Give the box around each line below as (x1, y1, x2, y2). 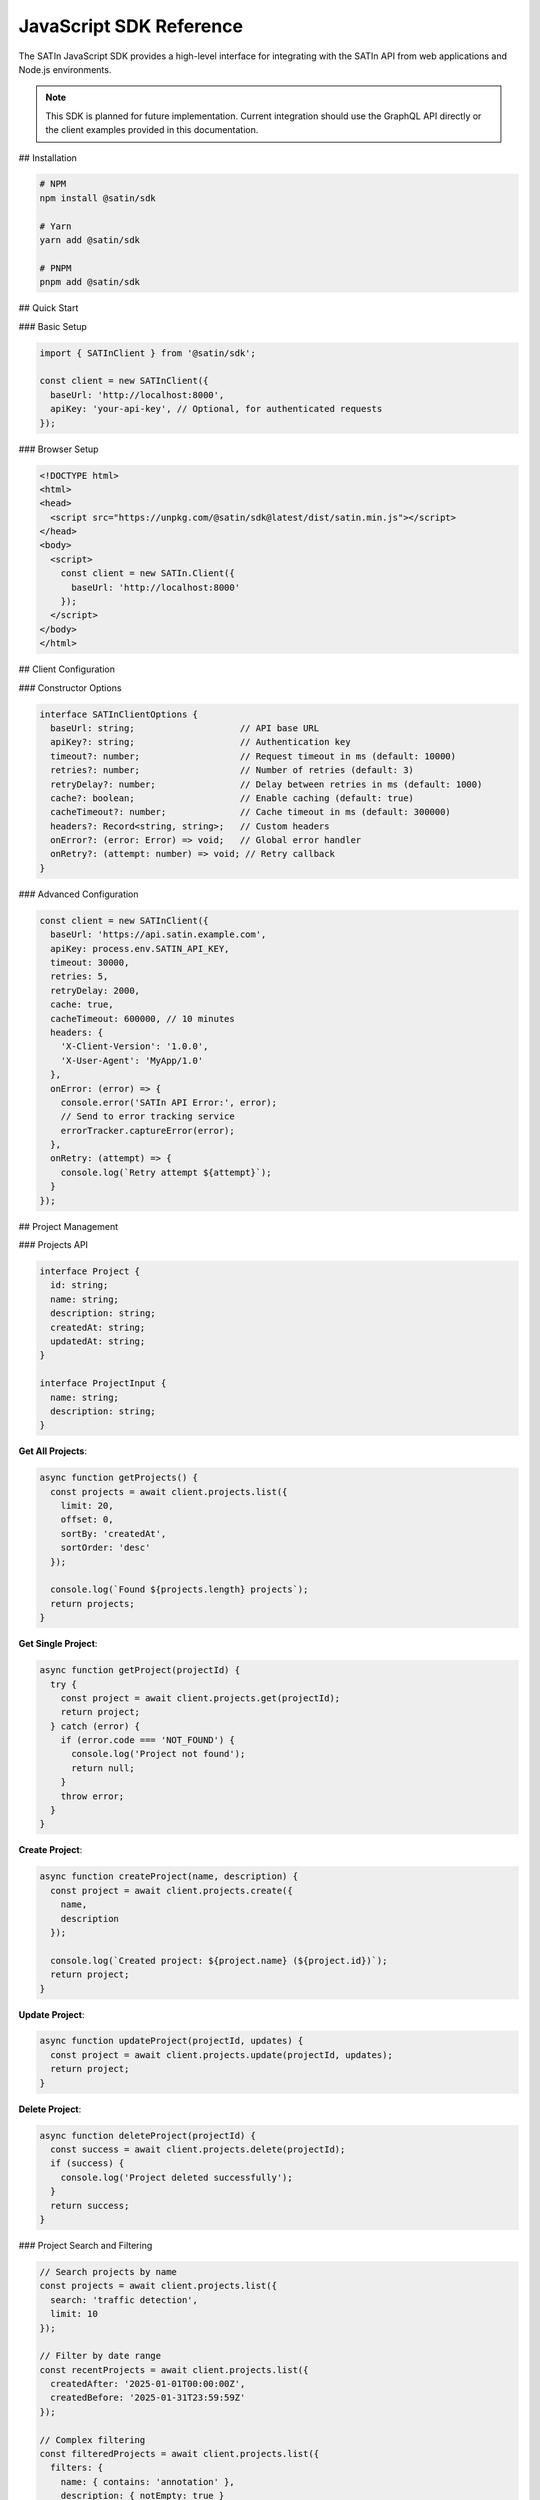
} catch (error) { (50, 1720, 140, 1732)
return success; (50, 2200, 130, 2211)
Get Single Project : (18, 1638, 98, 1650)
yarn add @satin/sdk (39, 235, 140, 246)
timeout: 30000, (50, 956, 130, 968)
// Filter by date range (39, 2350, 162, 2362)
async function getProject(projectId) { (39, 1665, 240, 1676)
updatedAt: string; (50, 1335, 146, 1347)
